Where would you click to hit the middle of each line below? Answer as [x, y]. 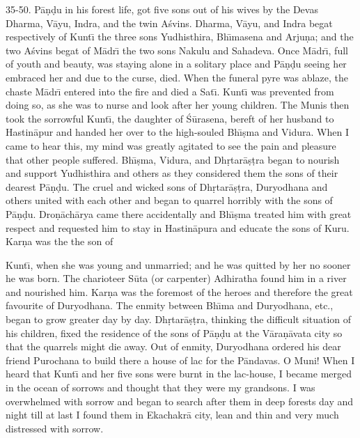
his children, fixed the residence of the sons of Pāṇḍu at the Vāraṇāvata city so [174, 333]
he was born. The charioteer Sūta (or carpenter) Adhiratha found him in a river [176, 278]
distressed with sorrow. [55, 428]
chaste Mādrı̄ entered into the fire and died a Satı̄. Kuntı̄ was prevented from [170, 91]
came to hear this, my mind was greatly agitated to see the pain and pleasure [171, 145]
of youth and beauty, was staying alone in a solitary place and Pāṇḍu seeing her [176, 64]
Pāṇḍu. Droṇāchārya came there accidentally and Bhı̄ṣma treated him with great [179, 213]
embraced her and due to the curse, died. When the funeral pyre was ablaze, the [177, 77]
